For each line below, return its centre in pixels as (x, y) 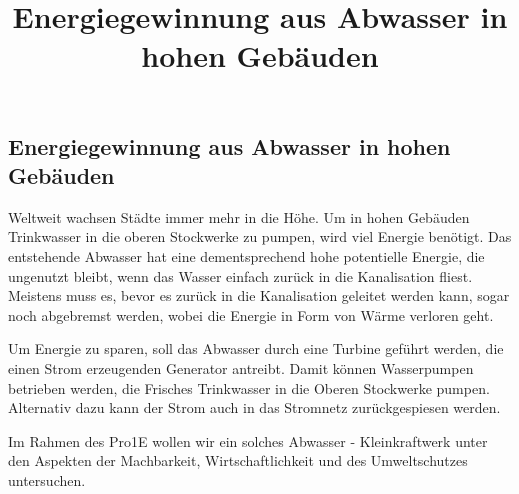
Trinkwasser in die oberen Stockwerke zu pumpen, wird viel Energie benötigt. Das (260, 236)
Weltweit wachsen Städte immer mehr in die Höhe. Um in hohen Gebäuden (239, 216)
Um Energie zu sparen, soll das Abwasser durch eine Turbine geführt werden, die (256, 348)
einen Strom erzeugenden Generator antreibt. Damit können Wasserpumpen (241, 367)
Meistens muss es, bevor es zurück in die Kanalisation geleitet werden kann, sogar (259, 295)
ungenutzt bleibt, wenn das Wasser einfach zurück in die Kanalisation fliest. (240, 275)
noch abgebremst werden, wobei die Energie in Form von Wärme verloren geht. (251, 314)
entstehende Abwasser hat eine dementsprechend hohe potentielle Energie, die (246, 255)
